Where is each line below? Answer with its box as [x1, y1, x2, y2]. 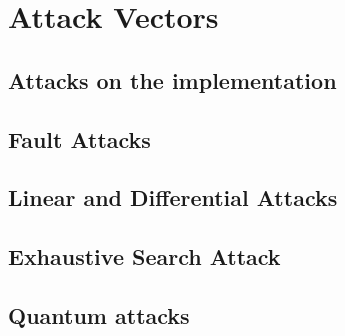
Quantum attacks [8, 299, 190, 330]
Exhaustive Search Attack [8, 241, 281, 272]
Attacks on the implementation [8, 64, 337, 95]
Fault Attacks [8, 123, 151, 154]
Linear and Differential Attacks [8, 182, 338, 213]
